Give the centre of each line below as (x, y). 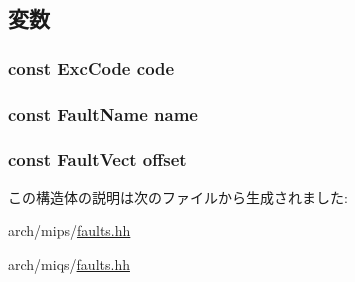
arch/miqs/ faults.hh (69, 263)
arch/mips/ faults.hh (69, 230)
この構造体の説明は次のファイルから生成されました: (178, 196)
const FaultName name (103, 113)
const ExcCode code (91, 67)
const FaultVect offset (97, 159)
